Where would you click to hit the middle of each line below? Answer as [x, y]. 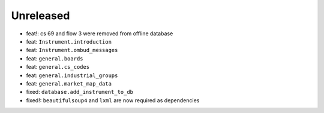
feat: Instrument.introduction [69, 41]
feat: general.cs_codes [58, 67]
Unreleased [40, 16]
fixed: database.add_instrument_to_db [80, 92]
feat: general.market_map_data [69, 83]
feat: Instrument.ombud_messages [72, 50]
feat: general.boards [55, 58]
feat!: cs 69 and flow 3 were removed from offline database [100, 33]
